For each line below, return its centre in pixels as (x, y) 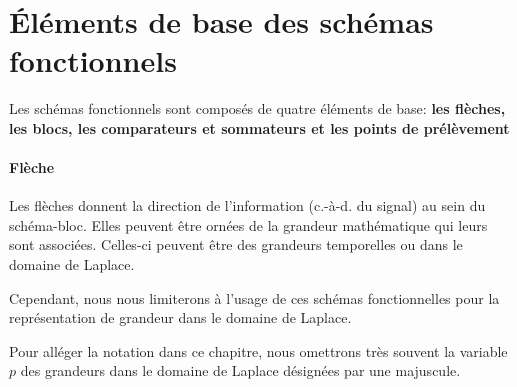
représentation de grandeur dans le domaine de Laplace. (180, 317)
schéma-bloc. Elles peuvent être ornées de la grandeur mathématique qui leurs (248, 224)
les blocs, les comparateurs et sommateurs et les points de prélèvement (259, 127)
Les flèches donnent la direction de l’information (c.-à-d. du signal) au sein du (247, 205)
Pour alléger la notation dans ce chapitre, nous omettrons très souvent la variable (258, 350)
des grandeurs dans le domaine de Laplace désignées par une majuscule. (240, 370)
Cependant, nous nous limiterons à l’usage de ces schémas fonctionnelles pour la (254, 297)
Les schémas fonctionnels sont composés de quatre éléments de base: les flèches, (257, 108)
